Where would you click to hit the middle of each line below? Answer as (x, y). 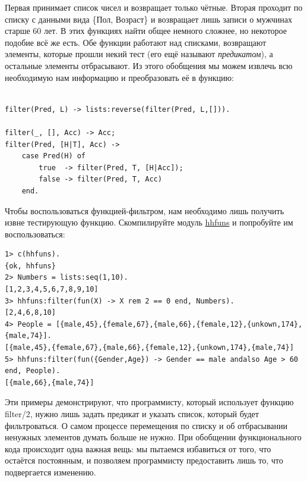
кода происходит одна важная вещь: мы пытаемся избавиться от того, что (138, 448)
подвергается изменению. (50, 472)
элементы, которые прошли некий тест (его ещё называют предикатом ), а (139, 54)
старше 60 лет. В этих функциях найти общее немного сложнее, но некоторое (146, 31)
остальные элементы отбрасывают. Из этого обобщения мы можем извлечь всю (149, 65)
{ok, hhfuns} (30, 266)
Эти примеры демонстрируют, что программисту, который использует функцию (149, 402)
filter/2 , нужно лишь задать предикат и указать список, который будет (132, 414)
